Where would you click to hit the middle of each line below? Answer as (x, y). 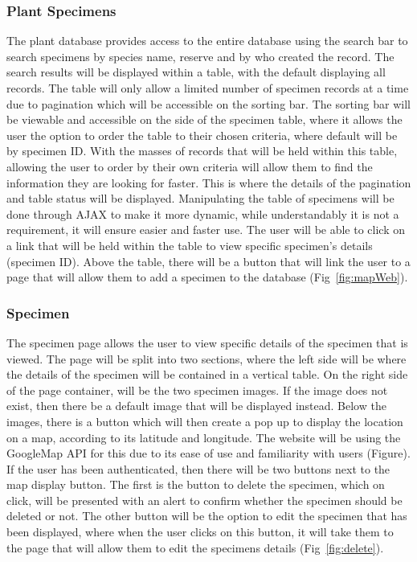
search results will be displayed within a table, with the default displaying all (196, 72)
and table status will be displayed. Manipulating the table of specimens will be (200, 198)
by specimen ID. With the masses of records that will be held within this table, (202, 151)
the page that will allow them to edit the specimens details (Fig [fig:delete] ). (195, 547)
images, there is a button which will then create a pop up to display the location (205, 421)
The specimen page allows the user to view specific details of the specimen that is (207, 342)
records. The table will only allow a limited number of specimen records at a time (208, 88)
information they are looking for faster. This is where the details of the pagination (209, 182)
